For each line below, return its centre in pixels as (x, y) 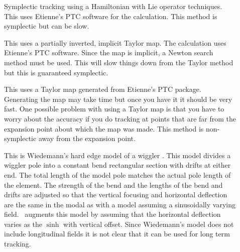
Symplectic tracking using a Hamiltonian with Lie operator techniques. (113, 6)
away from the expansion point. (87, 138)
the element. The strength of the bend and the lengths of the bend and (113, 184)
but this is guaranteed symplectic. (56, 72)
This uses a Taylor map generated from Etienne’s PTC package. (103, 89)
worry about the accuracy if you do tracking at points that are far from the (120, 118)
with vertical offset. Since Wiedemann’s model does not (149, 224)
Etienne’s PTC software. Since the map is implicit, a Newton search (109, 52)
